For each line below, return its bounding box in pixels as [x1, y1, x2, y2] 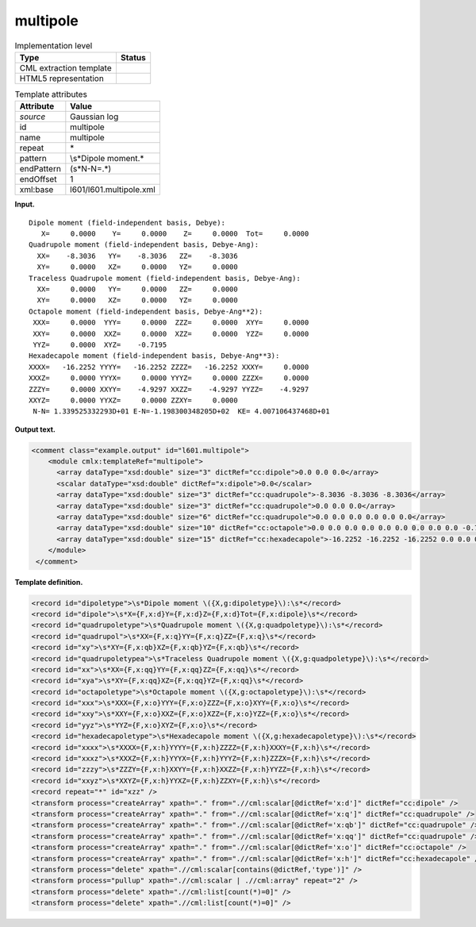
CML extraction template [19, 62, 112, 73]
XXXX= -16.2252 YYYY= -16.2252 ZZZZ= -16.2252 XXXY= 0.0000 [29, 362, 309, 371]
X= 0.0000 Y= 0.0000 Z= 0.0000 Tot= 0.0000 [40, 229, 309, 238]
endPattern [19, 163, 61, 175]
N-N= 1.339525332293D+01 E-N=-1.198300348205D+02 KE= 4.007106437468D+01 [33, 407, 330, 416]
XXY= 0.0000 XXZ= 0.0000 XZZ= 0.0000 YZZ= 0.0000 [33, 329, 309, 338]
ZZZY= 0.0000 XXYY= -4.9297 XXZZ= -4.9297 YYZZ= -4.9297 [29, 385, 309, 394]
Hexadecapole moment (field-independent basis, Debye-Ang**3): [29, 352, 280, 360]
